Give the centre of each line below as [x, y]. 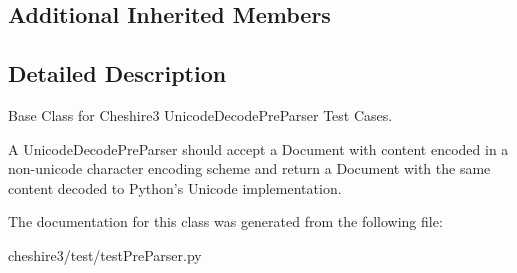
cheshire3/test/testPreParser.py [105, 254]
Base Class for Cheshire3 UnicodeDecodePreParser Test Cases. [200, 114]
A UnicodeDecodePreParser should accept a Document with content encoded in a [258, 148]
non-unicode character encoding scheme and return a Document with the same [249, 168]
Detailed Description [117, 73]
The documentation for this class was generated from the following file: [225, 221]
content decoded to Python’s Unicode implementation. [175, 187]
